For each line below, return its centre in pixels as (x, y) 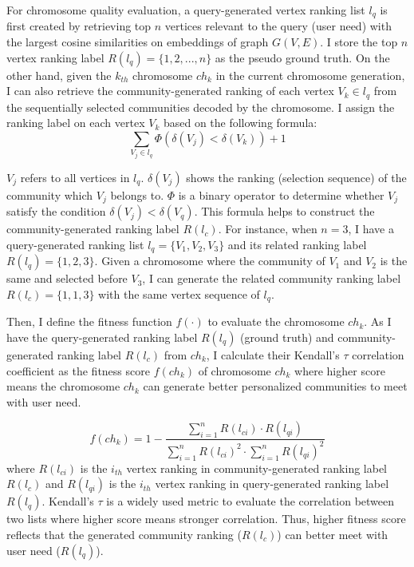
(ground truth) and (287, 337)
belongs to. (137, 194)
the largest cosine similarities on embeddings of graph (138, 42)
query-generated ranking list (75, 244)
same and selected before (67, 278)
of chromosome (235, 370)
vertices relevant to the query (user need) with (278, 26)
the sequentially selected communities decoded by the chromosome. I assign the (201, 107)
